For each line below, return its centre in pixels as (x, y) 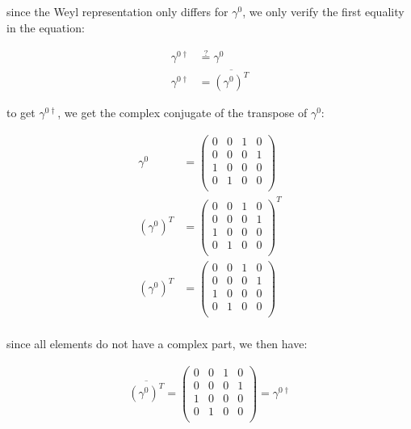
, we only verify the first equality (323, 11)
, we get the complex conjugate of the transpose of (182, 113)
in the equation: (46, 27)
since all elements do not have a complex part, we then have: (157, 344)
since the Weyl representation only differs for (117, 11)
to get (21, 113)
